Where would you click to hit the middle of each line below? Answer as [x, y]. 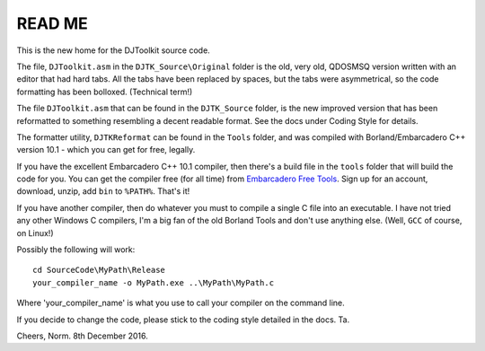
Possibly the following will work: [76, 250]
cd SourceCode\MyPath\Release [99, 270]
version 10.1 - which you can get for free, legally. [106, 150]
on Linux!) [35, 233]
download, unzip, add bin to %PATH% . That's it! [103, 191]
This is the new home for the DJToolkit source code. [113, 50]
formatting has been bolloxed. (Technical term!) [105, 92]
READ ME [53, 23]
